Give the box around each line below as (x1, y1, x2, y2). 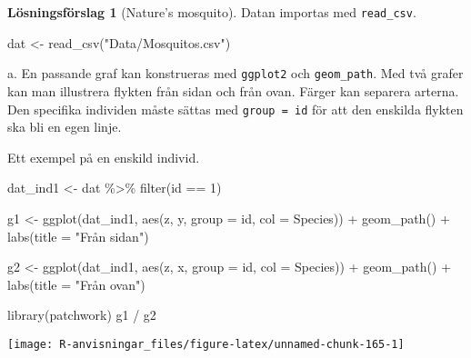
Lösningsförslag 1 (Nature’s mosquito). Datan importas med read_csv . (7, 3, 416, 21)
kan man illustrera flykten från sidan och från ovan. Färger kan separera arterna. (7, 81, 459, 100)
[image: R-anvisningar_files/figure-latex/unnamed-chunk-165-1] (7, 337, 405, 351)
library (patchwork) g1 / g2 (7, 305, 156, 324)
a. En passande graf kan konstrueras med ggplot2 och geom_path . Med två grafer (7, 64, 464, 83)
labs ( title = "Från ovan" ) (7, 274, 145, 293)
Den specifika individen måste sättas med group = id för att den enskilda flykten (7, 99, 464, 118)
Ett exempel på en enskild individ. (7, 147, 200, 166)
